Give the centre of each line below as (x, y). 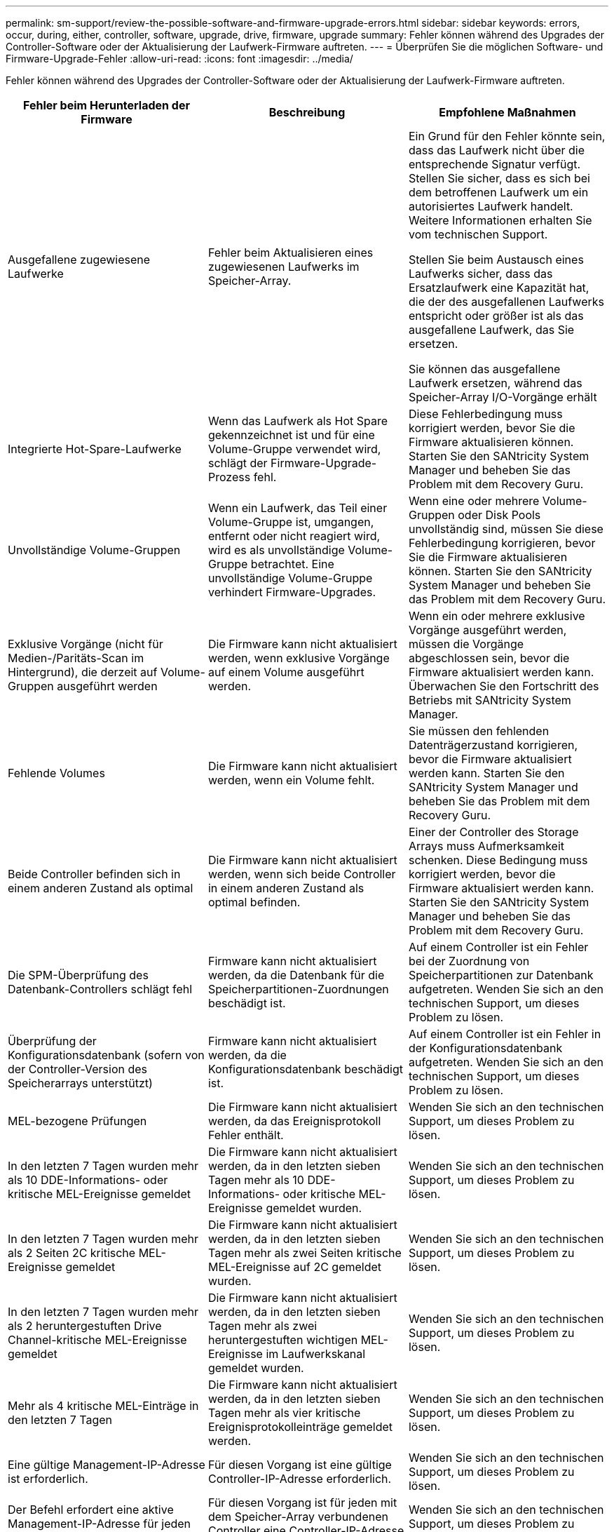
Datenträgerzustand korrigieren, (493, 745)
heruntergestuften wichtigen (283, 1340)
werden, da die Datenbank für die (296, 975)
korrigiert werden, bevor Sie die (492, 428)
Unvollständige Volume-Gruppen (94, 550)
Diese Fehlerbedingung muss (485, 414)
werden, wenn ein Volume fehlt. (291, 780)
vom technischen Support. (478, 234)
